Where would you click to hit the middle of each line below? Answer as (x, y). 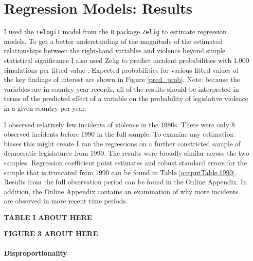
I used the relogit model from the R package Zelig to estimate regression (115, 31)
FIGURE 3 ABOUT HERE (51, 233)
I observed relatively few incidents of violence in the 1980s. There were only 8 (119, 124)
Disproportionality (36, 252)
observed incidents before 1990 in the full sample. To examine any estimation (119, 134)
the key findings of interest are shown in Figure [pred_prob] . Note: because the (122, 79)
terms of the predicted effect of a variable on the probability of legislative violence (126, 98)
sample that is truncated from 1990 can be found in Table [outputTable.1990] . (120, 172)
